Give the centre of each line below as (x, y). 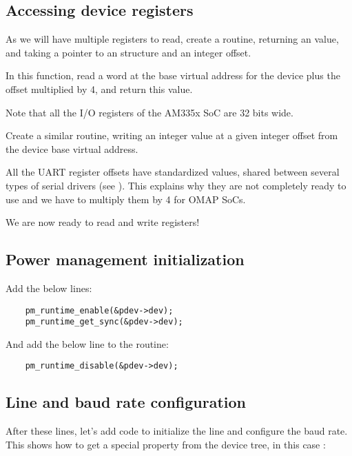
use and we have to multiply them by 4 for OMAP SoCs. (126, 199)
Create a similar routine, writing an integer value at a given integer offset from (172, 135)
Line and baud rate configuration (126, 402)
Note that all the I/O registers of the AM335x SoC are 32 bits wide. (149, 112)
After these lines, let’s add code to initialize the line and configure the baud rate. (177, 431)
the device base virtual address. (72, 148)
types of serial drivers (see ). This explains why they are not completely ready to (176, 185)
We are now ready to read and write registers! (103, 222)
